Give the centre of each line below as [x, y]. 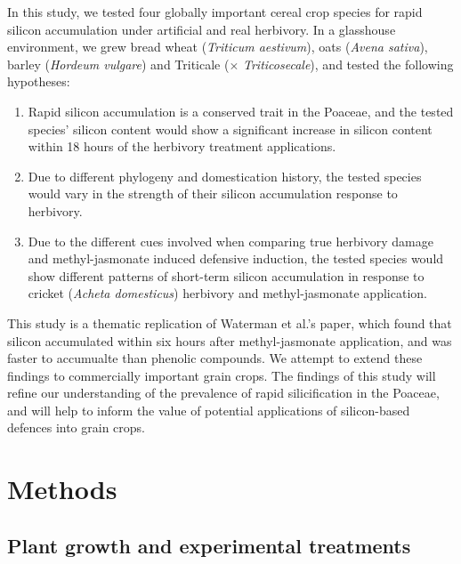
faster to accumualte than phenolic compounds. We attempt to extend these [215, 358]
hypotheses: [39, 81]
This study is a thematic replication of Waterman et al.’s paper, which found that [230, 322]
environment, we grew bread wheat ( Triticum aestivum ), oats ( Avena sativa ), [218, 47]
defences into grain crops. [77, 427]
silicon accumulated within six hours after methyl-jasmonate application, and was [230, 340]
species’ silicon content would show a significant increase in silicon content [230, 129]
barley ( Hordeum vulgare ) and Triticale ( [118, 64]
